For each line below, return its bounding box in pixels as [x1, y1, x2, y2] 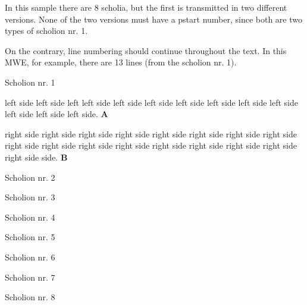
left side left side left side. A [5, 108, 108, 120]
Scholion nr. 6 [5, 250, 55, 263]
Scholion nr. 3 [5, 191, 55, 203]
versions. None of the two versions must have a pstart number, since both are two [5, 12, 303, 25]
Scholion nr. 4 [5, 210, 55, 223]
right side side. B [5, 150, 68, 163]
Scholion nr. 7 [5, 271, 55, 283]
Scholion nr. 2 [5, 171, 55, 183]
